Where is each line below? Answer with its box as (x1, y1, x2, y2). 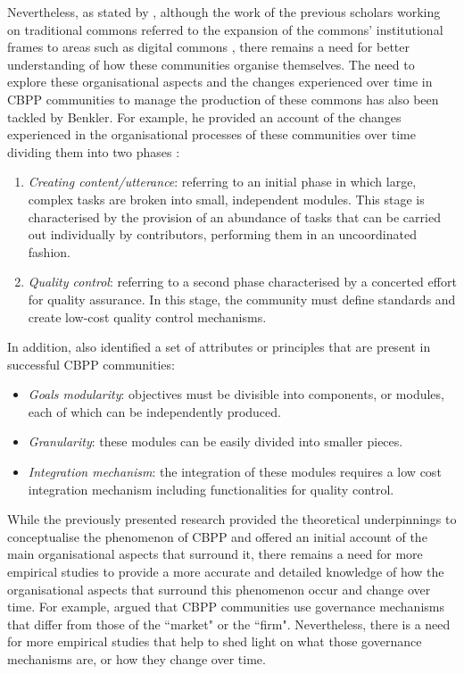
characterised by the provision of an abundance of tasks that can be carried (28, 207, 441, 226)
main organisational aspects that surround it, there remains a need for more (7, 545, 423, 563)
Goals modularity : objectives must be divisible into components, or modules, (28, 385, 444, 404)
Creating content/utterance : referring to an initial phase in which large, (28, 172, 417, 191)
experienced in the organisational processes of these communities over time (7, 125, 416, 144)
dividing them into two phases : (7, 142, 180, 161)
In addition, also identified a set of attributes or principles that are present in (7, 337, 431, 356)
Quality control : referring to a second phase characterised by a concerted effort (28, 272, 457, 291)
